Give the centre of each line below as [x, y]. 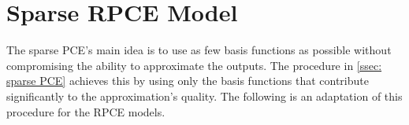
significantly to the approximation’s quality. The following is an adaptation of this [204, 96]
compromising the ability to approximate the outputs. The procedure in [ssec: [194, 65]
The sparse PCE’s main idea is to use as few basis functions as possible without [199, 50]
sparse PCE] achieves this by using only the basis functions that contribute [188, 81]
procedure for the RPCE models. [86, 111]
